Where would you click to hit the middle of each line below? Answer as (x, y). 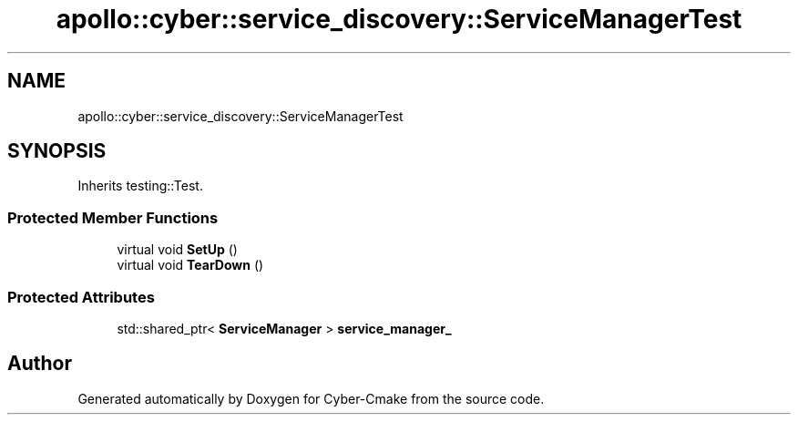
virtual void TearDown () (190, 265)
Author (40, 364)
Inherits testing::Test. (140, 186)
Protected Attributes (81, 297)
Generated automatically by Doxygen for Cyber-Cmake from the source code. (311, 398)
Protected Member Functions (113, 217)
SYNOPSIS (57, 151)
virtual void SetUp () (177, 250)
